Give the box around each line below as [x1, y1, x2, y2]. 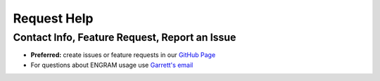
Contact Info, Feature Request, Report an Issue [13, 31, 236, 44]
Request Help [13, 11, 94, 26]
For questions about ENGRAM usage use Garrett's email [30, 61, 194, 69]
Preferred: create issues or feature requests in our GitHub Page [30, 51, 216, 59]
